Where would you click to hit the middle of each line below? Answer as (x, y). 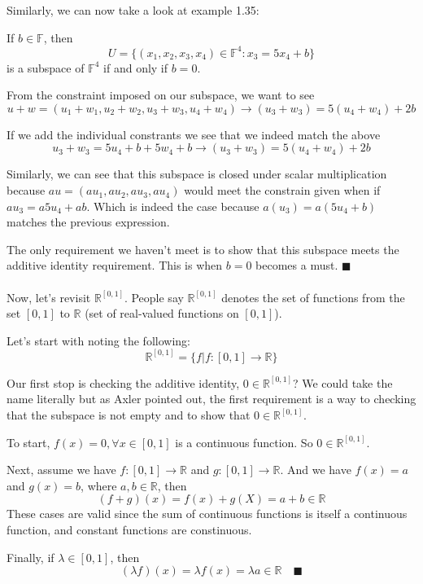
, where (99, 485)
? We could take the (342, 382)
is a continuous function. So (244, 442)
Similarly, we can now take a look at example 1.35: (133, 10)
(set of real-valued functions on (162, 313)
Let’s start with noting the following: (98, 340)
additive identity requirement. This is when (115, 265)
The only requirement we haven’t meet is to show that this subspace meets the (203, 249)
